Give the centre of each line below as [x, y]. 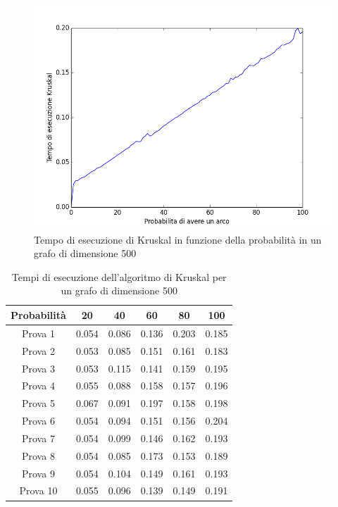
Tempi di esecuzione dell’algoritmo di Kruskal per [119, 276]
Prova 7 [38, 438]
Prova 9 [38, 473]
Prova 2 [38, 350]
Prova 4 [38, 386]
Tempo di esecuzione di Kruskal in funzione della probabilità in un [178, 239]
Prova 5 [38, 403]
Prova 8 [38, 455]
